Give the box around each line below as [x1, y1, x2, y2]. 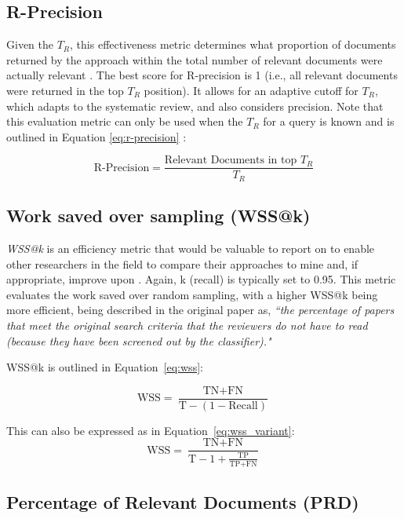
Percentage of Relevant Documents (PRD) [6, 490, 359, 514]
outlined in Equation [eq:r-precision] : [6, 128, 187, 144]
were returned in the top [6, 82, 124, 98]
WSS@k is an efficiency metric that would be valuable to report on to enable [6, 240, 375, 257]
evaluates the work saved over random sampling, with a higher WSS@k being [6, 286, 378, 302]
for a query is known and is [263, 113, 395, 130]
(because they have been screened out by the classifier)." [6, 332, 271, 349]
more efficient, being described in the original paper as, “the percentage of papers [6, 302, 395, 318]
